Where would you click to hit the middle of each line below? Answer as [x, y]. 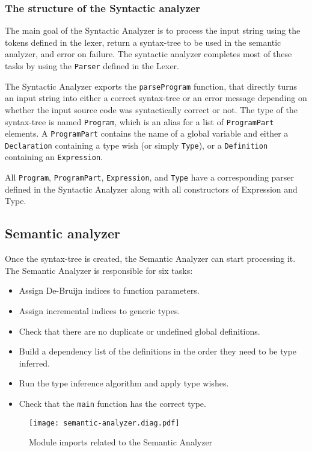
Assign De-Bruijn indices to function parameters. [109, 290]
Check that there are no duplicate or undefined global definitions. [139, 331]
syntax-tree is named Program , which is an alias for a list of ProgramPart [139, 121]
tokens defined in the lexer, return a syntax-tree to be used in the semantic [143, 42]
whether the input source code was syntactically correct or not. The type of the [151, 109]
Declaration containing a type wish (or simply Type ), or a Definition [136, 145]
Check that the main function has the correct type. [112, 403]
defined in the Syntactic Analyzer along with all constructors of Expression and [151, 189]
